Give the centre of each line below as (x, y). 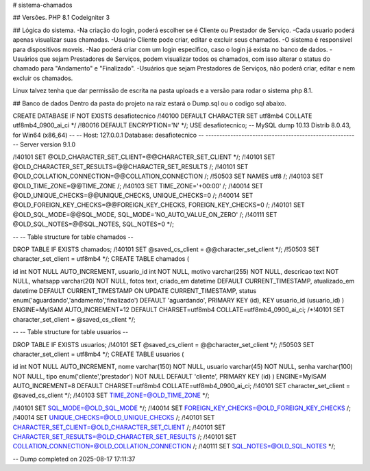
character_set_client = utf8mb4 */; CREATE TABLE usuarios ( (98, 354)
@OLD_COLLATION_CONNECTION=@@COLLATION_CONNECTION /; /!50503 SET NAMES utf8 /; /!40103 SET (168, 176)
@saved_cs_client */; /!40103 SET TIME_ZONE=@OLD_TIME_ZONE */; (111, 395)
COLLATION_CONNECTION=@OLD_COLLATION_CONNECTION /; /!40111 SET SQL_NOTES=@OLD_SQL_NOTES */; (174, 446)
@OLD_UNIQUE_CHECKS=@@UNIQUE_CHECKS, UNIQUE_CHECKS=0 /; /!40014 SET (133, 196)
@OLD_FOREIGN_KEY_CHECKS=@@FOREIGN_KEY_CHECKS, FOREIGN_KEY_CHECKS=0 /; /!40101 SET (159, 205)
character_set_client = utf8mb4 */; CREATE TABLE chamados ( (101, 259)
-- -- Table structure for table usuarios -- (71, 332)
